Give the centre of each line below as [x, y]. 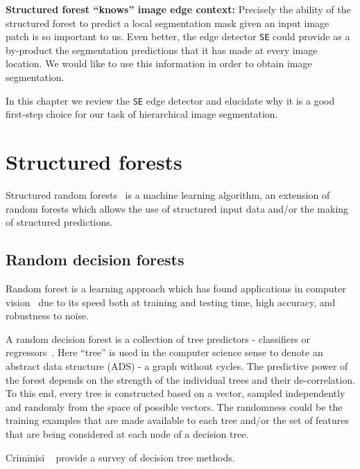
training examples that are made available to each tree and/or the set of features [178, 420]
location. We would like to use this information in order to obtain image [159, 63]
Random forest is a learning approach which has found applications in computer [176, 288]
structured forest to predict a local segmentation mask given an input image [168, 23]
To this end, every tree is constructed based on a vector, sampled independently [175, 393]
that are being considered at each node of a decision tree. [127, 433]
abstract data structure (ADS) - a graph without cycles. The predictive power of [177, 365]
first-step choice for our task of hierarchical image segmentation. [142, 114]
